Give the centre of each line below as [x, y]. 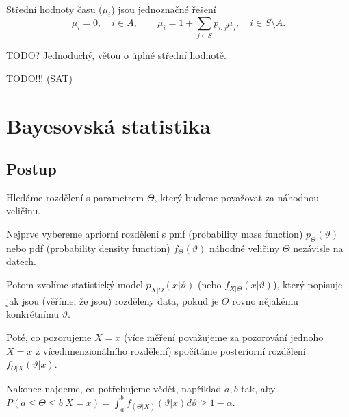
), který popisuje [308, 285]
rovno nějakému [265, 300]
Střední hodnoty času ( [54, 9]
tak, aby [258, 388]
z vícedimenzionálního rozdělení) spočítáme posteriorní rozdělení [170, 350]
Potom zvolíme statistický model [75, 285]
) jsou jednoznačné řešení [164, 9]
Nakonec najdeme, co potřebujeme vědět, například [114, 388]
